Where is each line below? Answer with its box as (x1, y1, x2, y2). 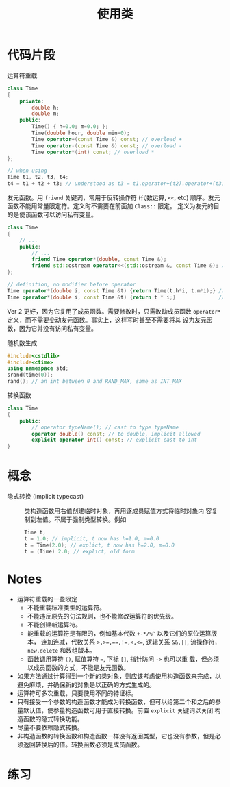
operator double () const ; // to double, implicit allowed (31, 430, 201, 437)
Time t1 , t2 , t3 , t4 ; (7, 174, 69, 181)
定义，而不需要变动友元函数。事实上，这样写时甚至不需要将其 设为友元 (7, 316, 207, 324)
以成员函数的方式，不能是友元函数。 (27, 663, 130, 671)
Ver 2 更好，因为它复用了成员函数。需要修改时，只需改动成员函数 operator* (7, 307, 221, 315)
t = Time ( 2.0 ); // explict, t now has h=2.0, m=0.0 (24, 542, 175, 549)
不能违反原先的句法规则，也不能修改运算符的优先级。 (27, 612, 178, 620)
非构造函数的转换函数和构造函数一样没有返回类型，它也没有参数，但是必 (16, 732, 221, 740)
